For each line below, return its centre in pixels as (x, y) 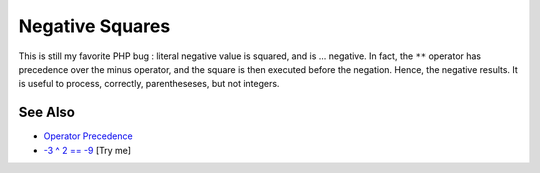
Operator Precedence (88, 136)
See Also (46, 112)
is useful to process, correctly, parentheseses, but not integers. (149, 84)
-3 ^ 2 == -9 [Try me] (87, 150)
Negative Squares (94, 26)
